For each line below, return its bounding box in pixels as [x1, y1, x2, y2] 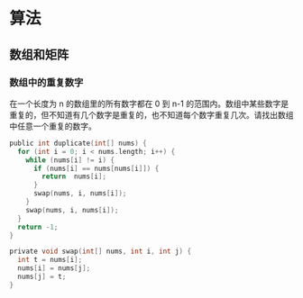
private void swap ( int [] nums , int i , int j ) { [9, 247, 192, 257]
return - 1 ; [17, 222, 59, 231]
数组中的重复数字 [9, 76, 84, 88]
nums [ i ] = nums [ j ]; [17, 264, 91, 273]
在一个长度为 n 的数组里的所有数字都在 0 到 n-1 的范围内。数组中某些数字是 [9, 98, 289, 109]
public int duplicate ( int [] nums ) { [9, 139, 147, 148]
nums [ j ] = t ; [17, 272, 67, 281]
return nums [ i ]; [41, 172, 106, 181]
